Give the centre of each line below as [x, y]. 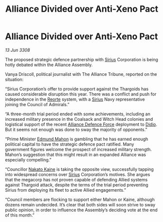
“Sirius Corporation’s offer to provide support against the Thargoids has [77, 89]
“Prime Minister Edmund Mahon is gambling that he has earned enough [77, 139]
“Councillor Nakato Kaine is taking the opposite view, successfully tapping [80, 169]
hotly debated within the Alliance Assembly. [49, 65]
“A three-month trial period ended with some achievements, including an [78, 114]
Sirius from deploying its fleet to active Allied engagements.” [66, 190]
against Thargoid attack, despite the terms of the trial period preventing [77, 185]
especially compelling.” [28, 159]
